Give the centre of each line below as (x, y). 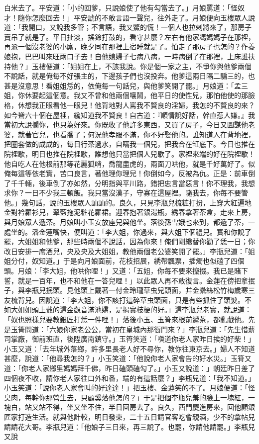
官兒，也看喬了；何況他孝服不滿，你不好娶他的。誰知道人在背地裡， (143, 134)
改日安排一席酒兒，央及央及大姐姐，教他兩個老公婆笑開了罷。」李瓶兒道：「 (126, 251)
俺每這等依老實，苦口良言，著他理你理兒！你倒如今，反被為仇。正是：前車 (126, 173)
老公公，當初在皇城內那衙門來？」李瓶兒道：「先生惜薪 (166, 329)
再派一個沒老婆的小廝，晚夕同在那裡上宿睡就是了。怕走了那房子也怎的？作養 (129, 46)
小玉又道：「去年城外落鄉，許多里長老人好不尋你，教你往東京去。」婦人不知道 (129, 348)
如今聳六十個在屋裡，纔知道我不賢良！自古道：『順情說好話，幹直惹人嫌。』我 (129, 115)
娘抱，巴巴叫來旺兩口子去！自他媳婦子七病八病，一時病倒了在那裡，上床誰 (126, 56)
